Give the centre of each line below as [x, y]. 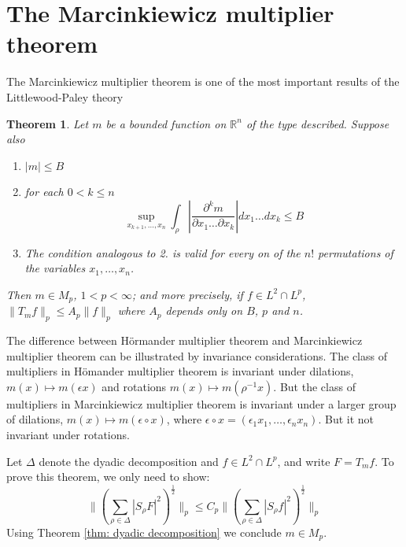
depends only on [204, 310]
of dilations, [35, 419]
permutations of [356, 252]
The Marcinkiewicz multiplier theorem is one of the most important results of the [203, 81]
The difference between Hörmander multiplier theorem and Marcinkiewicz [185, 340]
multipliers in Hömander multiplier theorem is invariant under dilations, [180, 371]
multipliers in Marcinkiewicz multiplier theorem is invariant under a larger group [201, 403]
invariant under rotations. [68, 435]
